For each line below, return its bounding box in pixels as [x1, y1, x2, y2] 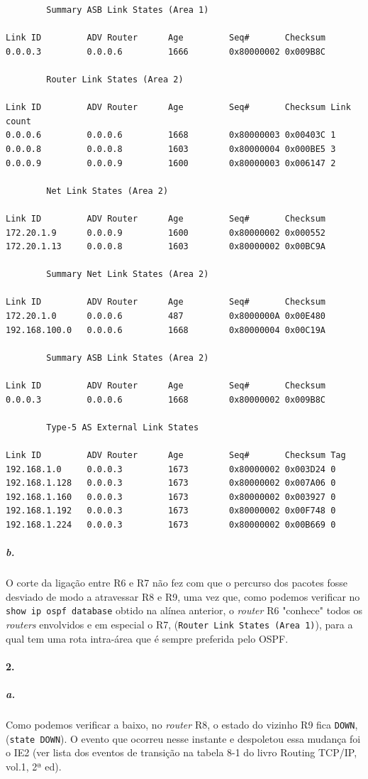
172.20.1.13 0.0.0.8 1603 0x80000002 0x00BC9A [6, 241, 326, 252]
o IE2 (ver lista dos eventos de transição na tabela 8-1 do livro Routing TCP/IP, [6, 745, 357, 760]
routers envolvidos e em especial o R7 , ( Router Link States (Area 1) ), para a [6, 616, 353, 631]
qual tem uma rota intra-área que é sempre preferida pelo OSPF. [6, 631, 289, 645]
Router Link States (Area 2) [46, 74, 184, 85]
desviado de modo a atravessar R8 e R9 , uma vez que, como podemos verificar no [6, 589, 360, 604]
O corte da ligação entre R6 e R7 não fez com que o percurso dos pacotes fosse [6, 575, 347, 590]
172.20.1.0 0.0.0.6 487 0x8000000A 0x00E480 [6, 311, 326, 322]
